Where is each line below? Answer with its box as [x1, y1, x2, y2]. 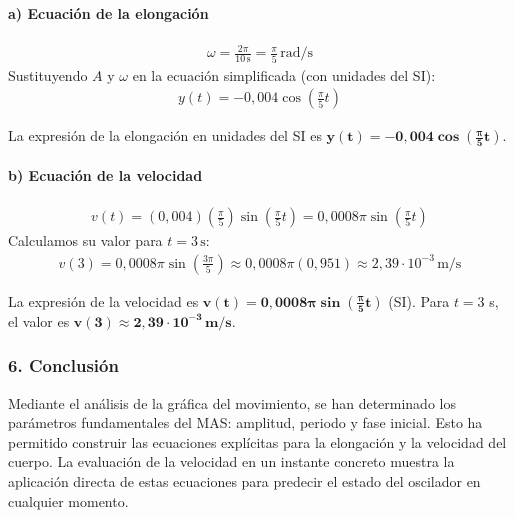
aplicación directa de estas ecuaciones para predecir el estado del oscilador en [8, 470, 481, 491]
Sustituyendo [8, 64, 88, 85]
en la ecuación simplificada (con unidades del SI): [132, 64, 436, 85]
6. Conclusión [8, 353, 119, 378]
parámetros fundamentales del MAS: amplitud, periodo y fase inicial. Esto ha [8, 412, 483, 433]
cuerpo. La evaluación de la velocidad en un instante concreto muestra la [8, 451, 455, 472]
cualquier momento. [8, 490, 129, 511]
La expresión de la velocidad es [8, 290, 199, 311]
